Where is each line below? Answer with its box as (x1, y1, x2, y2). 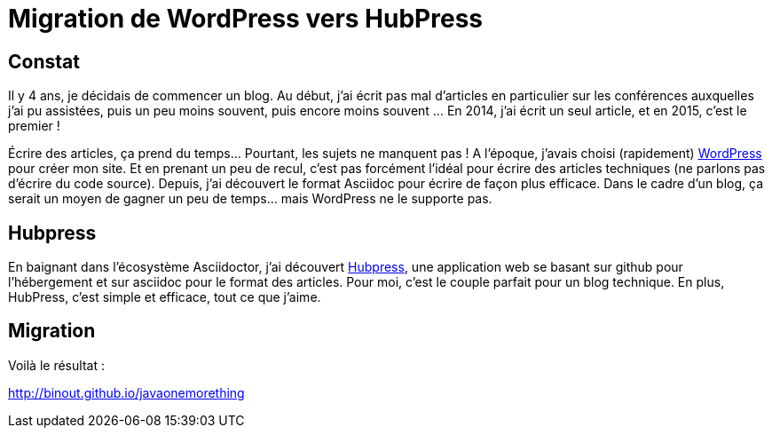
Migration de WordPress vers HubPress (8, 4, 483, 34)
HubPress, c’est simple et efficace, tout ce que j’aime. (8, 289, 321, 305)
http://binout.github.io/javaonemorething (8, 384, 245, 400)
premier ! (8, 118, 60, 134)
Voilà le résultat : (8, 357, 105, 373)
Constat (8, 50, 80, 73)
